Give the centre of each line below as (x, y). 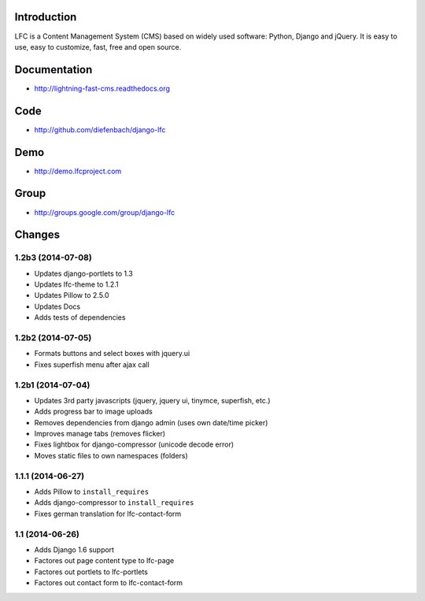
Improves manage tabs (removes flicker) (100, 434)
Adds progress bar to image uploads (93, 412)
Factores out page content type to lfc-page (104, 561)
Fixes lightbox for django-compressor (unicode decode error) (134, 444)
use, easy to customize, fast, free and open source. (98, 46)
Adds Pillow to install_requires (92, 492)
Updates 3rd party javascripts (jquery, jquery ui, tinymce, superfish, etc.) (152, 400)
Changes (37, 235)
